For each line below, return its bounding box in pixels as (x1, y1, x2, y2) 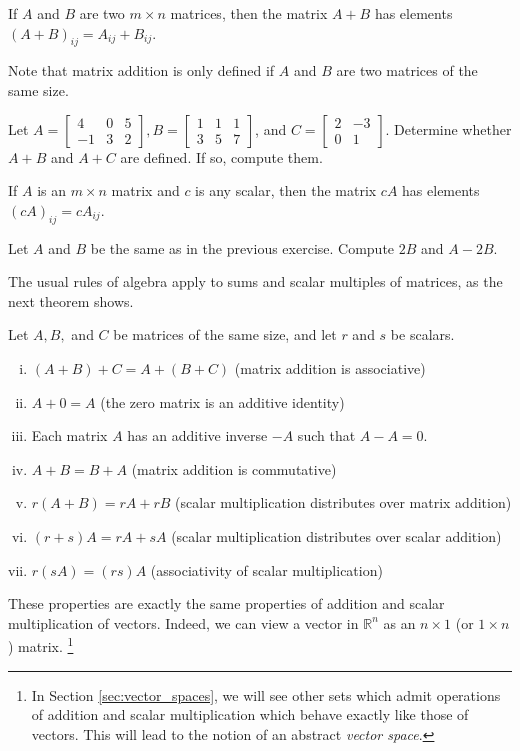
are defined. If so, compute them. (120, 146, 323, 167)
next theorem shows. (8, 290, 134, 311)
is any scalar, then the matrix (195, 180, 377, 201)
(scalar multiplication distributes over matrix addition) (175, 492, 512, 513)
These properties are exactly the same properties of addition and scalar (8, 593, 445, 614)
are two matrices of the (336, 60, 478, 81)
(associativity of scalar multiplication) (150, 559, 383, 580)
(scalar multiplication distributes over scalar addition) (171, 525, 502, 546)
